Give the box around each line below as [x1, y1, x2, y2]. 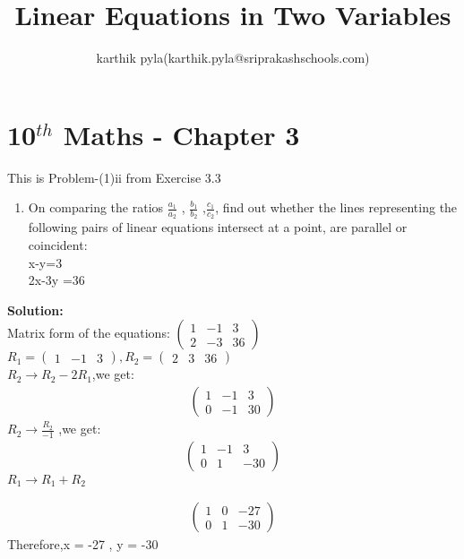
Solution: [7, 300, 64, 319]
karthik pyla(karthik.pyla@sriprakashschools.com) [96, 48, 370, 67]
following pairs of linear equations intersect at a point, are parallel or [28, 218, 408, 236]
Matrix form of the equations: [7, 323, 170, 342]
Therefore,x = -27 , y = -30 [7, 535, 159, 554]
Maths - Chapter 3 [63, 116, 300, 152]
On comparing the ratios [28, 198, 164, 217]
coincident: [28, 236, 88, 254]
